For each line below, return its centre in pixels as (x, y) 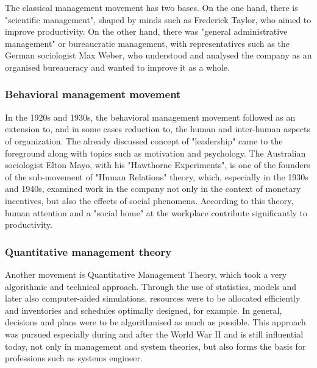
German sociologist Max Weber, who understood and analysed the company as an (158, 55)
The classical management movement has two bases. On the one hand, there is (151, 7)
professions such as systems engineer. (74, 358)
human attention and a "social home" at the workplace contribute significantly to (156, 212)
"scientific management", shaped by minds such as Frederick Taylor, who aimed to (158, 19)
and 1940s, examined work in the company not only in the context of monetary (153, 189)
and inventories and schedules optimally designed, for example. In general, (144, 310)
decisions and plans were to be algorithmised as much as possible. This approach (155, 322)
